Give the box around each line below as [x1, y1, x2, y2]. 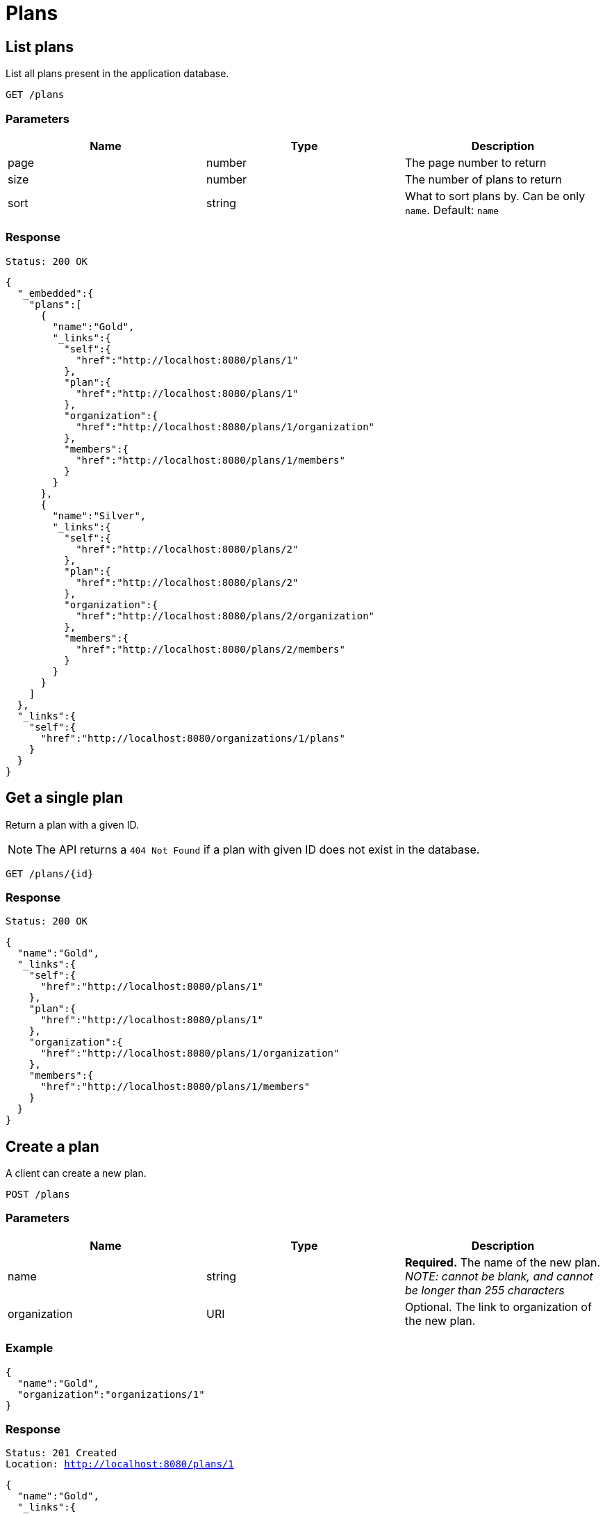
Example [6, 1341, 53, 1356]
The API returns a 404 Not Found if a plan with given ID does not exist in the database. [35, 842, 480, 856]
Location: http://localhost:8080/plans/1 [6, 1458, 234, 1470]
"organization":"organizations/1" [17, 1388, 205, 1400]
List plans [6, 38, 74, 56]
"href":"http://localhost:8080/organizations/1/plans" [40, 732, 345, 744]
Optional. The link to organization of [404, 1299, 592, 1314]
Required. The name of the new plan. [404, 1255, 601, 1269]
